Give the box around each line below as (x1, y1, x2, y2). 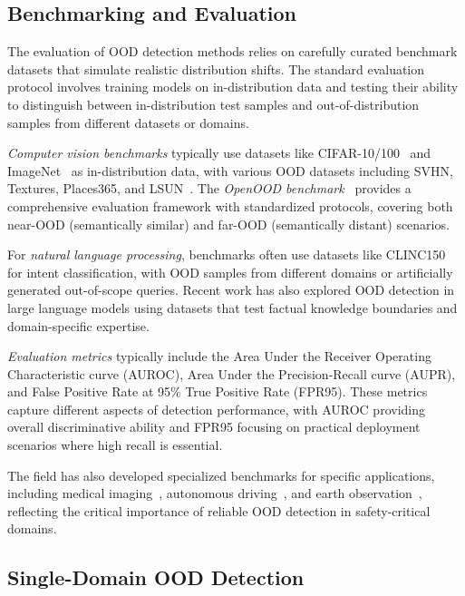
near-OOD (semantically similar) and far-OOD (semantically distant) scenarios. (7, 214, 450, 233)
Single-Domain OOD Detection (7, 563, 305, 591)
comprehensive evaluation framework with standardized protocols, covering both (7, 196, 453, 215)
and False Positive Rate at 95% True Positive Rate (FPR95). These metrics (7, 382, 428, 401)
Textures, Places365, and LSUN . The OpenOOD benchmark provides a (7, 179, 412, 198)
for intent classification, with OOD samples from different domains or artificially (7, 262, 453, 281)
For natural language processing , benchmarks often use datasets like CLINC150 (7, 245, 446, 264)
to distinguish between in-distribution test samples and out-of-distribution (7, 94, 420, 113)
